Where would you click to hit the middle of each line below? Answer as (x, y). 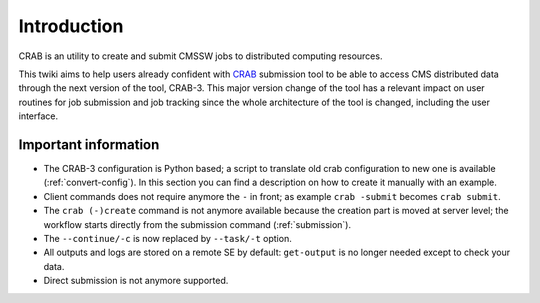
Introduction (71, 26)
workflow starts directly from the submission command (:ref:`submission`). (197, 224)
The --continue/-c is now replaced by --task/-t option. (167, 238)
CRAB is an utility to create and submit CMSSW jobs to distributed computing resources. (200, 56)
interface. (38, 116)
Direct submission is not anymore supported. (136, 281)
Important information (89, 144)
